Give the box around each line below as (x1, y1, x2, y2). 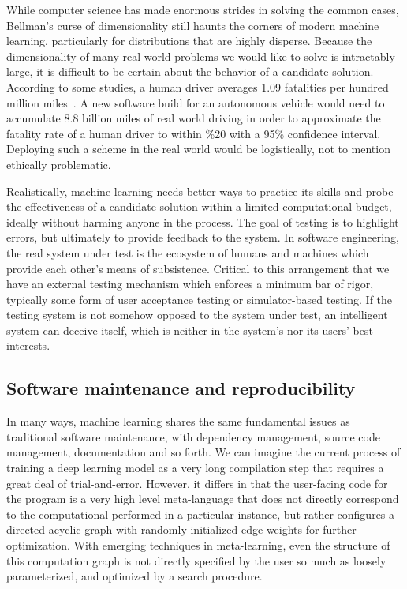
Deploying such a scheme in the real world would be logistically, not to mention (6, 141, 390, 157)
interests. (6, 337, 50, 354)
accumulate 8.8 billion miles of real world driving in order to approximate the (6, 110, 381, 126)
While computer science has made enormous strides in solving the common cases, (6, 2, 399, 17)
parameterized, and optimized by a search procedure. (6, 568, 263, 584)
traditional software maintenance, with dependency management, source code (6, 428, 380, 445)
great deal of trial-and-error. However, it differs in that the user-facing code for (6, 475, 388, 491)
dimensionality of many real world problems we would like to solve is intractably (6, 47, 395, 64)
